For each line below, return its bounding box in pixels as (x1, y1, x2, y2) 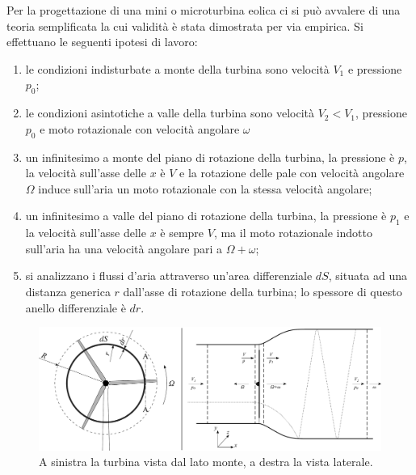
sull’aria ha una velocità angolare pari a (25, 240, 223, 257)
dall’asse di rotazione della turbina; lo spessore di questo (123, 282, 402, 299)
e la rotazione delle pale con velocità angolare (179, 164, 405, 181)
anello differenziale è (25, 299, 126, 316)
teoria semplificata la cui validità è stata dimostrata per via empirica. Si (6, 17, 363, 34)
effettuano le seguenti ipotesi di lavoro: (6, 33, 198, 50)
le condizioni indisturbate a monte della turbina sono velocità (25, 60, 330, 77)
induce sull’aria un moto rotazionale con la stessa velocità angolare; (38, 180, 372, 197)
